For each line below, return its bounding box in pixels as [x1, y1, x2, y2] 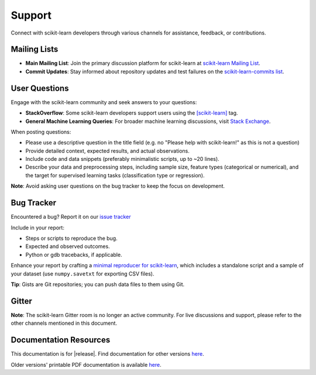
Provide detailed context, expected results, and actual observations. [25, 147, 190, 154]
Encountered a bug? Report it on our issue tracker [11, 214, 131, 221]
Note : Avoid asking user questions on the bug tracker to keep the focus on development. [11, 183, 225, 190]
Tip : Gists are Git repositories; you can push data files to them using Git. [11, 281, 185, 288]
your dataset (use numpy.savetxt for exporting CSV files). [11, 270, 154, 277]
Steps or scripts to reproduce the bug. [25, 235, 118, 242]
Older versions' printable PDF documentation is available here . [11, 361, 162, 368]
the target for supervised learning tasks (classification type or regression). [25, 171, 205, 178]
